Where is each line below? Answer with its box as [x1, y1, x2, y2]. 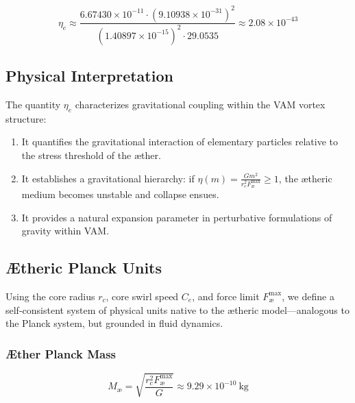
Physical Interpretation [5, 65, 173, 86]
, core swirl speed [106, 289, 179, 303]
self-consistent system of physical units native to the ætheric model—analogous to [5, 302, 350, 317]
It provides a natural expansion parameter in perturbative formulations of [21, 210, 332, 224]
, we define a [282, 289, 334, 303]
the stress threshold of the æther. [21, 148, 161, 162]
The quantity [5, 97, 61, 112]
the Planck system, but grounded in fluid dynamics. [5, 316, 223, 330]
